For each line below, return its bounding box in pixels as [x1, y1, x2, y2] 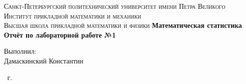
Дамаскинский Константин [4, 55, 83, 65]
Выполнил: [4, 46, 36, 56]
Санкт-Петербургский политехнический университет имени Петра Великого [4, 1, 225, 11]
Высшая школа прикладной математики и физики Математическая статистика [4, 20, 242, 30]
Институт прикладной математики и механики [4, 10, 141, 21]
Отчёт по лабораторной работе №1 [4, 29, 116, 40]
